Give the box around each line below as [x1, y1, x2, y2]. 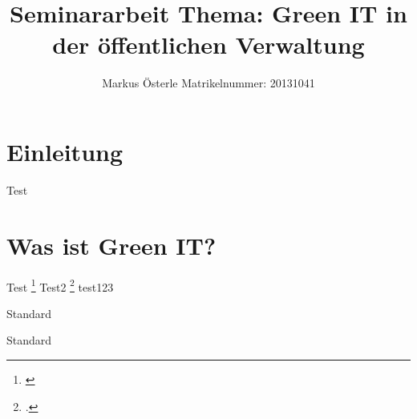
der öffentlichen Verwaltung [52, 28, 365, 61]
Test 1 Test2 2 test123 [6, 276, 114, 295]
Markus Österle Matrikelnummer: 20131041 [102, 75, 315, 91]
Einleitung [6, 135, 123, 167]
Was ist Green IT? [6, 228, 217, 261]
